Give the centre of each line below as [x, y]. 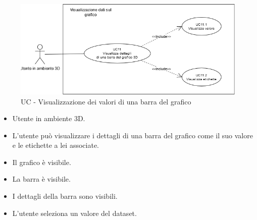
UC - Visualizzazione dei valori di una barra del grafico [106, 101]
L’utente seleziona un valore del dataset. [74, 213]
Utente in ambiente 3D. [49, 118]
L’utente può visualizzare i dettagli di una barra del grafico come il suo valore [133, 135]
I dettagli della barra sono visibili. [65, 196]
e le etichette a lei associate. [56, 145]
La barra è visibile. [41, 179]
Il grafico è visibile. [42, 162]
